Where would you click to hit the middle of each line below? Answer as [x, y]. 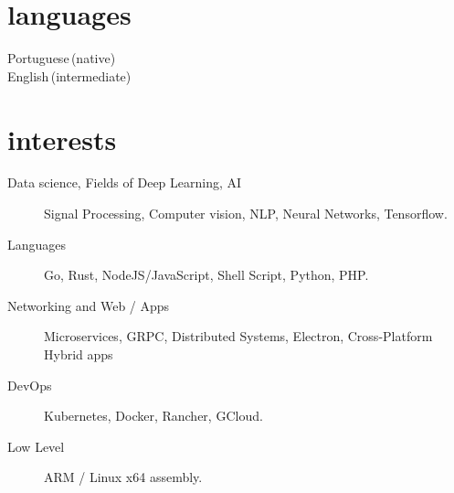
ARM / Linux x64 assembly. [123, 477]
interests [62, 139]
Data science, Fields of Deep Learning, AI [125, 182]
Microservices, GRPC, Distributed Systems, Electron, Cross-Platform [238, 336]
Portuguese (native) [62, 58]
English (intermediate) [69, 75]
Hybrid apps [79, 354]
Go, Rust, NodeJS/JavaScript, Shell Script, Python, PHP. [206, 275]
